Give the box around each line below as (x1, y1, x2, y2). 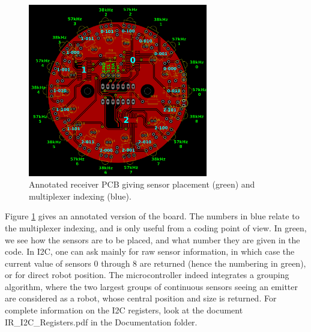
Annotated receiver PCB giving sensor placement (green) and (29, 178, 255, 191)
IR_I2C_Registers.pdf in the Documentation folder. (5, 315, 198, 328)
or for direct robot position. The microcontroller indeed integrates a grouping (5, 268, 289, 281)
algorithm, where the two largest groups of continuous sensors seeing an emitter (5, 280, 298, 292)
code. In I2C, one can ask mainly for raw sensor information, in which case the (5, 245, 295, 258)
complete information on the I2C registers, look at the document (5, 304, 243, 316)
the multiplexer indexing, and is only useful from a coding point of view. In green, (5, 221, 307, 234)
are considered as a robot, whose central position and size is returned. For (5, 292, 277, 304)
